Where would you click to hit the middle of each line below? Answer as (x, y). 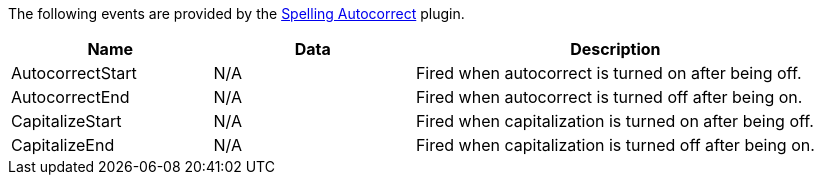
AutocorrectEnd (70, 97)
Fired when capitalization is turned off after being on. (615, 145)
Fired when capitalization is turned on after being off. (614, 121)
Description (615, 49)
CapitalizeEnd (63, 145)
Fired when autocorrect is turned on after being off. (608, 73)
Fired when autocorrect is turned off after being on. (609, 97)
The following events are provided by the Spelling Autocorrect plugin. (236, 13)
